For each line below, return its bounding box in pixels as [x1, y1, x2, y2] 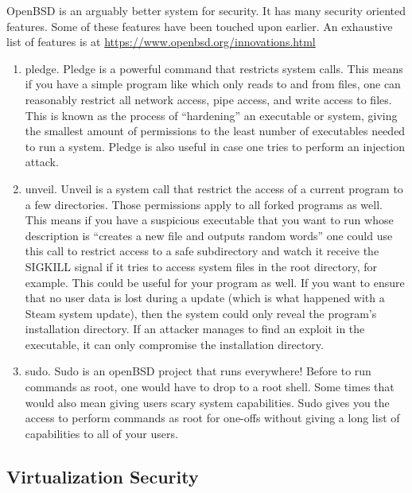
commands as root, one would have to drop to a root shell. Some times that [25, 378, 395, 395]
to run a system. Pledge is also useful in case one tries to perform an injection [25, 138, 406, 154]
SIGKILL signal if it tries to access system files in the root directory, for [25, 258, 377, 274]
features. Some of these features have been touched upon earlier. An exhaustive [6, 17, 393, 34]
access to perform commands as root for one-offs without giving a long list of [25, 410, 400, 426]
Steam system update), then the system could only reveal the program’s [25, 305, 377, 321]
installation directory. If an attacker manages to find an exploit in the [25, 320, 365, 337]
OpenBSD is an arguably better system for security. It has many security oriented [6, 2, 406, 18]
